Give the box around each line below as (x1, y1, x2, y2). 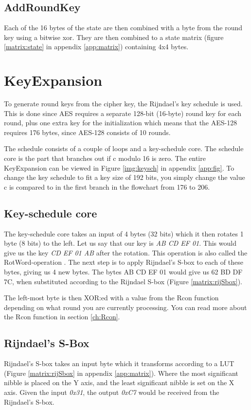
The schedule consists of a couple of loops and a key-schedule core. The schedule (4, 143, 244, 154)
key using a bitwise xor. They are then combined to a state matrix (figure (4, 32, 224, 42)
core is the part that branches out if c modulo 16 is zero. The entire (4, 153, 206, 163)
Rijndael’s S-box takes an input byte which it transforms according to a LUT (4, 358, 234, 369)
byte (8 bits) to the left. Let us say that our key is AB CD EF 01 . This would (4, 238, 236, 248)
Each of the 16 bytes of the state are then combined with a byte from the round (4, 22, 243, 33)
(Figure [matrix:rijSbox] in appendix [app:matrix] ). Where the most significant (4, 368, 238, 378)
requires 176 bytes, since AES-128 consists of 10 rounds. (4, 127, 171, 137)
